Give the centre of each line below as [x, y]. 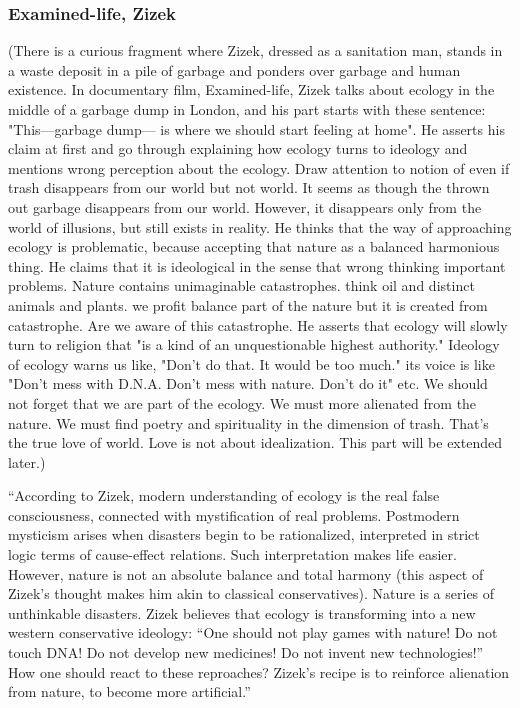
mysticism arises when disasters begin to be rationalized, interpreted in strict [244, 534]
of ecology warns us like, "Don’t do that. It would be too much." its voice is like [251, 363]
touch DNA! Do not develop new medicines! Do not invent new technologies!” [246, 652]
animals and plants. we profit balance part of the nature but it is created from [248, 304]
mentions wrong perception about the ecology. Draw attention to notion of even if [259, 167]
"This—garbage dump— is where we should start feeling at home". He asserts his [256, 128]
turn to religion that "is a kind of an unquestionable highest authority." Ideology [254, 344]
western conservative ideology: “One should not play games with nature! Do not [253, 632]
